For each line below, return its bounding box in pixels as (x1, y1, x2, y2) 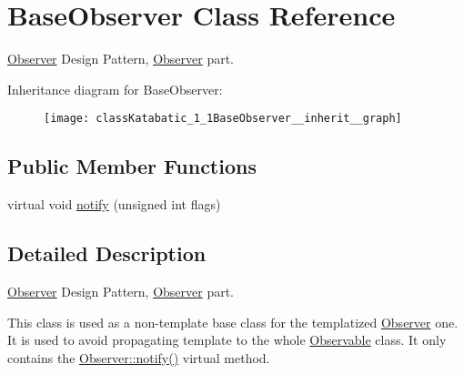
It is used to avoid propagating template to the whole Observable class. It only (7, 330, 447, 349)
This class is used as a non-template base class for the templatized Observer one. (7, 312, 459, 331)
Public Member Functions (7, 152, 257, 180)
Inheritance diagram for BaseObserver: (7, 79, 223, 98)
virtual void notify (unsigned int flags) (7, 195, 221, 214)
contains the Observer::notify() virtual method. (7, 348, 270, 367)
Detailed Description (7, 239, 207, 268)
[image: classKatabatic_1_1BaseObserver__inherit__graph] (44, 112, 402, 126)
